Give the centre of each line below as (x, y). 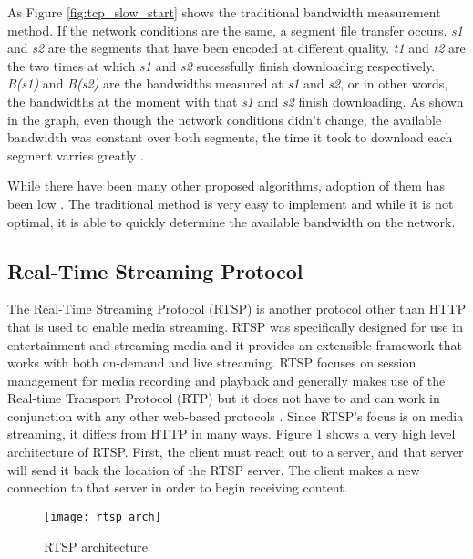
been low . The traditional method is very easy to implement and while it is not (231, 203)
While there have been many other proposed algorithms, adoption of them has (226, 186)
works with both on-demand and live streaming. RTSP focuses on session (212, 362)
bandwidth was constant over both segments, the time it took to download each (230, 137)
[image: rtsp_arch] (103, 517)
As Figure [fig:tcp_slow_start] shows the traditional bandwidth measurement (224, 12)
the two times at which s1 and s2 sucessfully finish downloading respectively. (221, 65)
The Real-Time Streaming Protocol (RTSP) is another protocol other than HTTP (236, 309)
